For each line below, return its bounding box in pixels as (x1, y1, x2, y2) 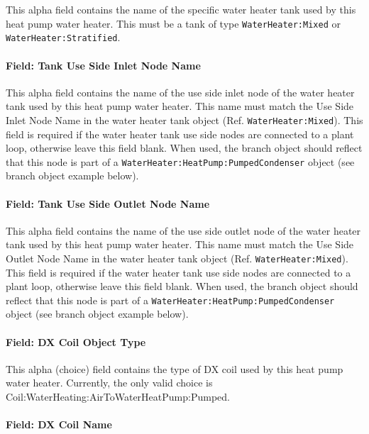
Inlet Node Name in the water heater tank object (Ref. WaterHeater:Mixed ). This (6, 112, 363, 127)
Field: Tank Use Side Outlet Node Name (6, 196, 210, 211)
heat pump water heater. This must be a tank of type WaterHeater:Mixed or (6, 16, 341, 30)
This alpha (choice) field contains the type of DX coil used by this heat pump (6, 361, 343, 376)
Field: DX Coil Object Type (6, 334, 146, 349)
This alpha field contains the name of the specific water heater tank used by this (6, 2, 356, 16)
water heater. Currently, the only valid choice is (6, 375, 213, 390)
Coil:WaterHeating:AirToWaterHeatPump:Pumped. (6, 389, 230, 404)
